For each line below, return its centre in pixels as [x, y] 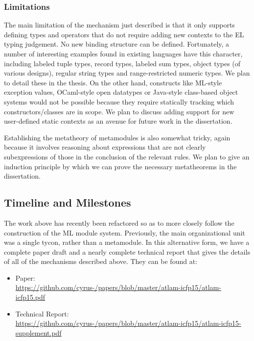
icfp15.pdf [30, 297]
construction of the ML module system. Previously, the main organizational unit [125, 232]
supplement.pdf [38, 332]
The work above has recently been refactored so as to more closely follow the [119, 223]
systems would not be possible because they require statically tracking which [119, 101]
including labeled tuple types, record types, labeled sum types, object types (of [122, 63]
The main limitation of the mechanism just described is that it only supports [119, 25]
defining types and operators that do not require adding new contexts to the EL [124, 34]
